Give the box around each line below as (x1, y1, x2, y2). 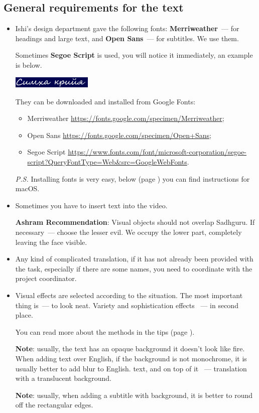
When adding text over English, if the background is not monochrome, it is (15, 353, 247, 363)
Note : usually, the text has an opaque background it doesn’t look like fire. (15, 343, 245, 354)
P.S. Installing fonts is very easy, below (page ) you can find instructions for (15, 173, 250, 184)
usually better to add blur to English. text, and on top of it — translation (15, 363, 247, 373)
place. (15, 310, 33, 320)
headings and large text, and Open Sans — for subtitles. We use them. (15, 33, 239, 43)
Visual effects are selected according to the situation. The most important (15, 290, 243, 300)
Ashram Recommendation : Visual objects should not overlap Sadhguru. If (15, 217, 255, 227)
